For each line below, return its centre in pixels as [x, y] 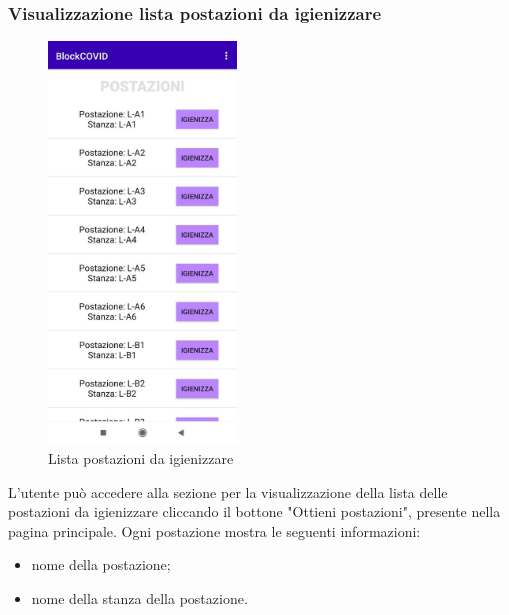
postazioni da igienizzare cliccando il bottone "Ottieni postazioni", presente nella [254, 511]
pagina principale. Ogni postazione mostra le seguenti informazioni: [214, 530]
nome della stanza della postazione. [139, 597]
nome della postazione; [101, 564]
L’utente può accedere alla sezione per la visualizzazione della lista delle [228, 491]
